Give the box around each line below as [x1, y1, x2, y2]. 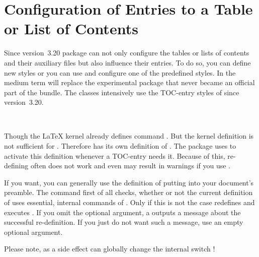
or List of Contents [4, 18, 138, 39]
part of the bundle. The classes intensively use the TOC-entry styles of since [4, 87, 239, 97]
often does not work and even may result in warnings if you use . [30, 160, 230, 171]
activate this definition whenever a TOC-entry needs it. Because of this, [4, 150, 225, 161]
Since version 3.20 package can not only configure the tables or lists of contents [4, 47, 249, 58]
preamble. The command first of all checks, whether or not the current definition [4, 187, 253, 198]
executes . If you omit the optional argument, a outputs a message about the [4, 207, 241, 217]
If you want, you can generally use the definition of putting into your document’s [4, 177, 254, 187]
